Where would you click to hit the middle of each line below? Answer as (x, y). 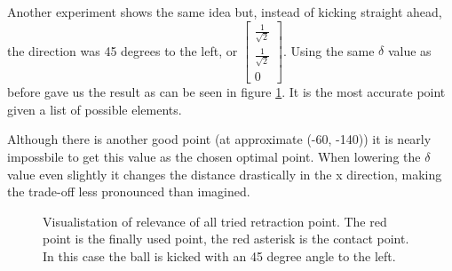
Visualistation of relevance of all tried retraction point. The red (215, 221)
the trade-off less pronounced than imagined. (129, 191)
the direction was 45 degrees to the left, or (123, 50)
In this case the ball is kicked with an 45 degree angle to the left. (219, 255)
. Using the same (329, 50)
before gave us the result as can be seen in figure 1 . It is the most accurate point (226, 92)
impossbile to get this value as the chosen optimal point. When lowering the (214, 156)
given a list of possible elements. (95, 109)
